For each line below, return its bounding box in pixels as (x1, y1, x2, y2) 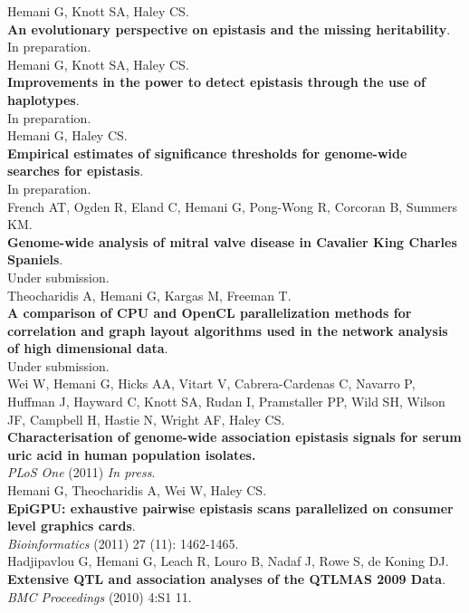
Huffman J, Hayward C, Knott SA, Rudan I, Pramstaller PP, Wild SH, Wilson (7, 392, 445, 411)
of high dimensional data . (7, 339, 168, 358)
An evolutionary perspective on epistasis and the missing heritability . (7, 19, 451, 38)
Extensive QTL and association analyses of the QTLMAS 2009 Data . (7, 570, 446, 588)
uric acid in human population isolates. (7, 445, 256, 464)
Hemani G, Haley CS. (7, 126, 128, 145)
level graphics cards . (7, 516, 136, 535)
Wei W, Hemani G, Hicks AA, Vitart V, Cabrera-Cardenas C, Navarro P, (7, 374, 416, 393)
